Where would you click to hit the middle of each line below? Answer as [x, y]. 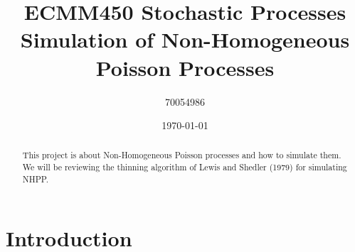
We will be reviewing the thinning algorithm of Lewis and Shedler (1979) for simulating [185, 167]
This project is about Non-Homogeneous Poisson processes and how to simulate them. [182, 155]
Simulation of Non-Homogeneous [185, 39]
